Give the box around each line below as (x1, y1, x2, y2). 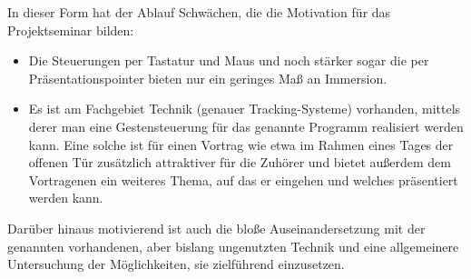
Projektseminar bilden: (7, 20, 134, 39)
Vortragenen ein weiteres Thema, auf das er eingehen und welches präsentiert (28, 170, 458, 189)
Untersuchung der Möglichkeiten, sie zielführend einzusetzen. (7, 254, 345, 274)
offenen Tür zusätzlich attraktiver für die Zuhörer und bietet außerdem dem (28, 153, 451, 172)
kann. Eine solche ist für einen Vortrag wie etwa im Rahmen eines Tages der (28, 135, 454, 154)
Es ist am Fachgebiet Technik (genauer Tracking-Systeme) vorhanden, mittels (28, 99, 461, 118)
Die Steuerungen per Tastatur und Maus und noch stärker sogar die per (28, 51, 429, 70)
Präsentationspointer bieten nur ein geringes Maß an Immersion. (28, 68, 388, 87)
